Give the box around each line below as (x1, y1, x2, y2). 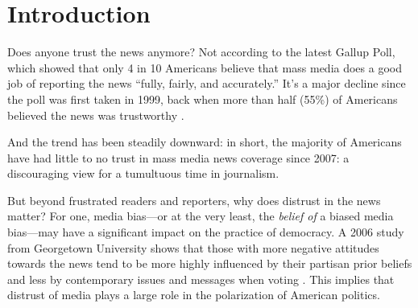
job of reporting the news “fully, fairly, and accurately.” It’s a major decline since (7, 75, 406, 92)
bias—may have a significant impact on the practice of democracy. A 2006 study (7, 224, 404, 240)
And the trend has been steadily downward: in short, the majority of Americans (7, 133, 402, 150)
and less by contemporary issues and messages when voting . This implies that (7, 270, 395, 287)
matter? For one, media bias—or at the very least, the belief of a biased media (7, 207, 394, 224)
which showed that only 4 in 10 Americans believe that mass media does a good (7, 59, 402, 76)
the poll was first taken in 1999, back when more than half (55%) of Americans (7, 90, 398, 107)
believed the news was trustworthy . (7, 106, 184, 123)
